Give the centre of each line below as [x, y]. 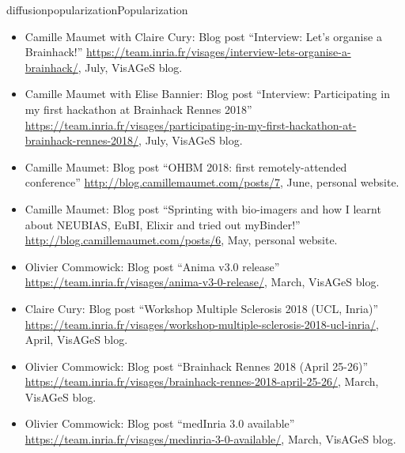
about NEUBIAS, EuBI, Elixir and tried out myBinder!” [163, 224]
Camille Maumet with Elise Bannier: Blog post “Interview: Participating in [207, 94]
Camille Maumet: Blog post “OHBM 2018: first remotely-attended [186, 166]
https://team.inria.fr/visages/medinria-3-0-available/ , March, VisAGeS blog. [210, 439]
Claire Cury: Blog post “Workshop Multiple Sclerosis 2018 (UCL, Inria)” [201, 308]
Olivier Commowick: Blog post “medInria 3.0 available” [160, 423]
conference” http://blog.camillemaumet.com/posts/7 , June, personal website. [212, 182]
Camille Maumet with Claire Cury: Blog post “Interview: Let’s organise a [203, 36]
